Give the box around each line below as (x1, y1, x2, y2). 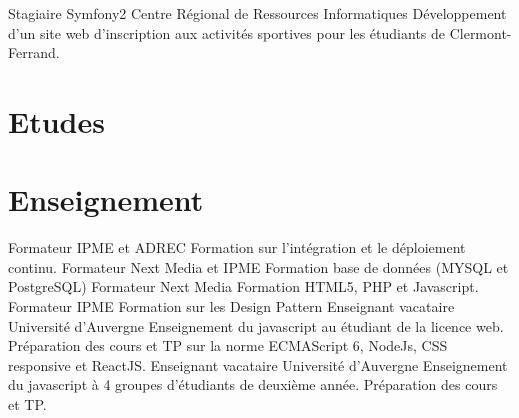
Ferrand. (8, 42, 60, 63)
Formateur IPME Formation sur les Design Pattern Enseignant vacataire (8, 296, 455, 317)
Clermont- (449, 22, 512, 43)
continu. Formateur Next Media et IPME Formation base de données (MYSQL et (8, 256, 509, 277)
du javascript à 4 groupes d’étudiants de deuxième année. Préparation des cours (8, 374, 498, 395)
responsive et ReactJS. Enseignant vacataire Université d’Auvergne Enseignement (8, 354, 508, 375)
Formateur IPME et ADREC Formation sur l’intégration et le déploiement (8, 237, 466, 258)
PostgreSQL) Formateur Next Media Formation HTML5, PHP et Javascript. (8, 276, 479, 297)
